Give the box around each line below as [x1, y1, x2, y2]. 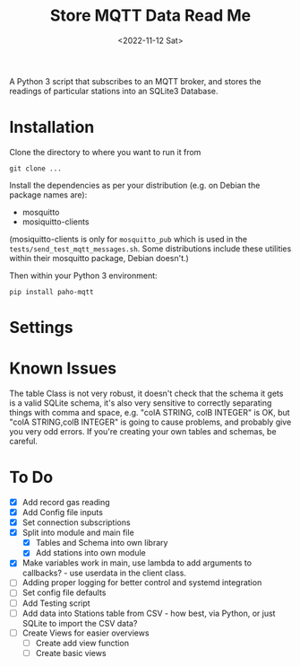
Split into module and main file [21, 527, 134, 539]
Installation [9, 118, 95, 137]
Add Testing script [21, 598, 91, 609]
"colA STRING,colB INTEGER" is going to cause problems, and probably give [9, 416, 292, 427]
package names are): [9, 189, 88, 200]
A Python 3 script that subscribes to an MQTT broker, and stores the [9, 75, 261, 86]
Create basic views [35, 647, 107, 658]
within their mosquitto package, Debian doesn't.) [9, 252, 190, 263]
